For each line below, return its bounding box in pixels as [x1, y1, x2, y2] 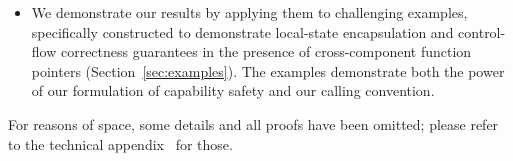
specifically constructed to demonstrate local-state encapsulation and [31, 21, 454, 42]
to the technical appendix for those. [8, 133, 233, 154]
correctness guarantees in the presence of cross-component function [60, 41, 472, 62]
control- [458, 21, 506, 42]
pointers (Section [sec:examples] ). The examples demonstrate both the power [31, 60, 505, 81]
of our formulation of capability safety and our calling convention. [31, 80, 435, 101]
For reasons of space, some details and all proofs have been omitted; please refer [8, 113, 499, 134]
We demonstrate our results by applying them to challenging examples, [31, 2, 468, 22]
